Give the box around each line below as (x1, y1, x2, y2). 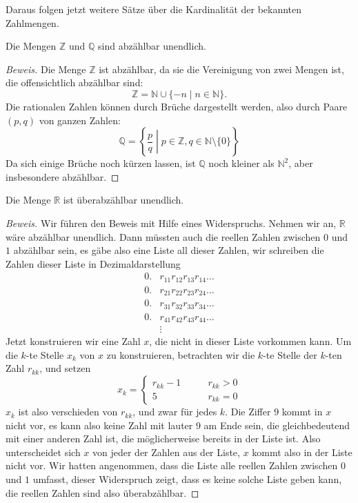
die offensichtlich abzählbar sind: (6, 75, 143, 90)
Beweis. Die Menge (6, 61, 86, 76)
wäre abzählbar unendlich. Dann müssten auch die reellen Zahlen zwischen (6, 229, 321, 244)
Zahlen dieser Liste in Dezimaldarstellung (6, 256, 181, 270)
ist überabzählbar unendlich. (63, 193, 184, 207)
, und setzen (39, 361, 91, 375)
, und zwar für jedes (132, 404, 217, 419)
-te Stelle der (263, 347, 317, 362)
